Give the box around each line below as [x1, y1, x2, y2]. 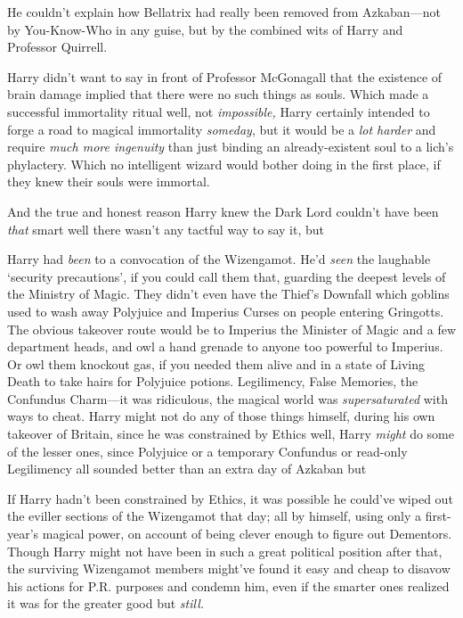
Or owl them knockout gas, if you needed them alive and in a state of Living [7, 354, 425, 373]
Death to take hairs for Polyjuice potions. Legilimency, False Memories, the [7, 372, 418, 391]
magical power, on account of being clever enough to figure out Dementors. [42, 524, 452, 543]
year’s [7, 524, 39, 543]
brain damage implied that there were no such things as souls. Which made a [7, 85, 429, 103]
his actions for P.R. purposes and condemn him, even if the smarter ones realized [7, 576, 450, 595]
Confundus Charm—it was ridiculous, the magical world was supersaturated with [7, 389, 448, 408]
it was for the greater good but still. [7, 594, 205, 613]
